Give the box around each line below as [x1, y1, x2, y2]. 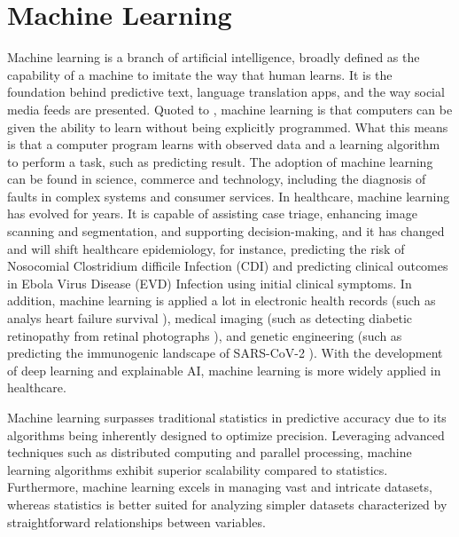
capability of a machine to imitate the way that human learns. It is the [7, 65, 393, 83]
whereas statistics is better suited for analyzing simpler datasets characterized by [7, 494, 447, 513]
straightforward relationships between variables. [7, 512, 266, 531]
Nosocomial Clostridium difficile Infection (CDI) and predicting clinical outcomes [7, 257, 448, 275]
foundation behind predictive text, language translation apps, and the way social [7, 83, 445, 101]
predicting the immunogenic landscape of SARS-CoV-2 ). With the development [7, 344, 443, 362]
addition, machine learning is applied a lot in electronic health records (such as [7, 291, 436, 310]
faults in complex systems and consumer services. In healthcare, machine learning [7, 186, 450, 205]
